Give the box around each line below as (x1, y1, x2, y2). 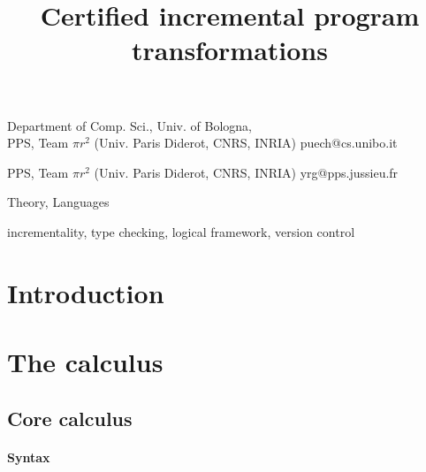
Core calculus (7, 404, 133, 431)
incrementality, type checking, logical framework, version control (7, 222, 355, 240)
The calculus (7, 344, 164, 380)
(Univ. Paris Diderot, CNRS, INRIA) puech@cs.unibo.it (94, 133, 398, 152)
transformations (132, 32, 328, 68)
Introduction (7, 274, 164, 310)
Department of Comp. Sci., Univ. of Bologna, (7, 116, 252, 134)
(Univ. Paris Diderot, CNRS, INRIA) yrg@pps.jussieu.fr (94, 163, 399, 181)
